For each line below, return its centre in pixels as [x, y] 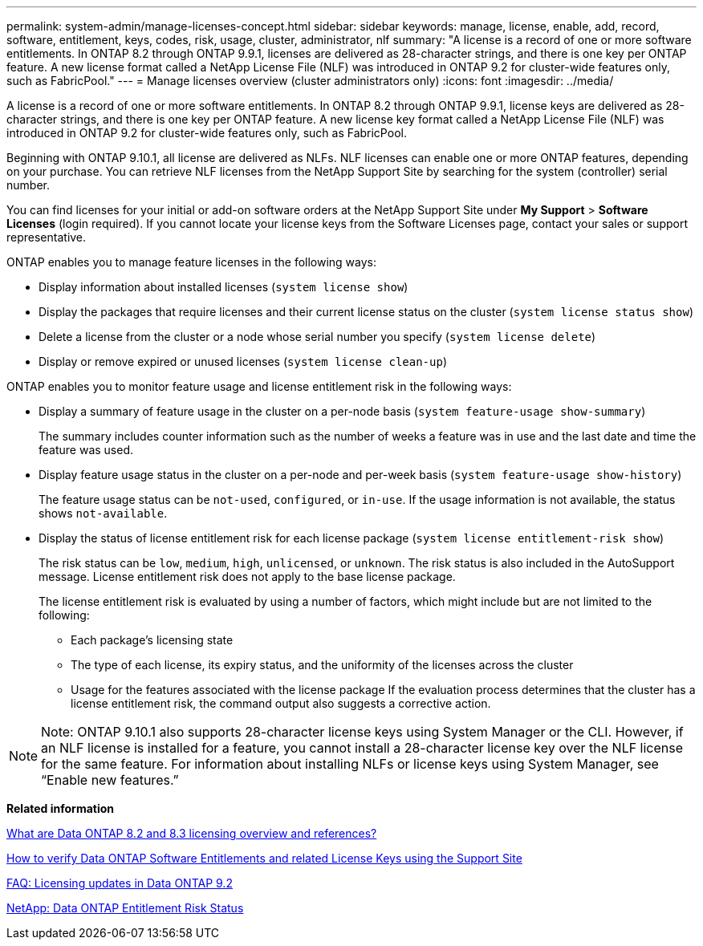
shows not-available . [103, 513]
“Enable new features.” [110, 780]
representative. [47, 237]
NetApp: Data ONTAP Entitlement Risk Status [125, 908]
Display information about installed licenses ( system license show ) [223, 287]
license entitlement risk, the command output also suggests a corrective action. [281, 703]
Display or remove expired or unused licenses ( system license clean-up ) [243, 361]
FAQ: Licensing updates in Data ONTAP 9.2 [120, 883]
